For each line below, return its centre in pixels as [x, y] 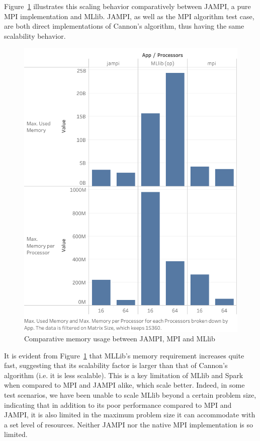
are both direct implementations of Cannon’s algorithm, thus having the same [124, 26]
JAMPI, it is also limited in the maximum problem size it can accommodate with [130, 415]
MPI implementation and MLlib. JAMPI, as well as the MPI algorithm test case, [129, 16]
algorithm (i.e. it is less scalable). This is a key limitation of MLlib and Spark [124, 375]
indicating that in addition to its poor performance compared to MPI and [118, 405]
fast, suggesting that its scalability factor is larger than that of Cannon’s [116, 365]
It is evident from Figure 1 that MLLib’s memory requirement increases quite [124, 355]
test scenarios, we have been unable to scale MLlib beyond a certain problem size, [130, 395]
